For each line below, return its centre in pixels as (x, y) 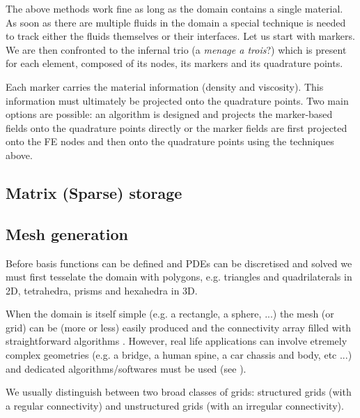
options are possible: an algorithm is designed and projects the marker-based (169, 114)
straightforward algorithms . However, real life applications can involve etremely (177, 341)
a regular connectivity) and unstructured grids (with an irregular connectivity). (175, 405)
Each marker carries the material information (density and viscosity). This (165, 86)
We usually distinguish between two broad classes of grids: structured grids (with (179, 392)
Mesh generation (67, 233)
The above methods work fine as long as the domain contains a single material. (174, 8)
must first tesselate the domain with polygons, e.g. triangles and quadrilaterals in (179, 277)
